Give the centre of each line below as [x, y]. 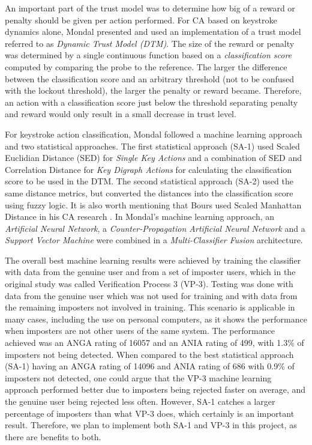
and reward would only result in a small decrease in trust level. [121, 114]
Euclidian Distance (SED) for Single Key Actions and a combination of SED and [153, 158]
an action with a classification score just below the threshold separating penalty [151, 102]
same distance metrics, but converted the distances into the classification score [149, 192]
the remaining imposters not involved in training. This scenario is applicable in [150, 307]
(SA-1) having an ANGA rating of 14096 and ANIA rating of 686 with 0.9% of [150, 366]
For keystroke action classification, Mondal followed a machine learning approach [154, 134]
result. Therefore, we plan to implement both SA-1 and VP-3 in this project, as [151, 425]
